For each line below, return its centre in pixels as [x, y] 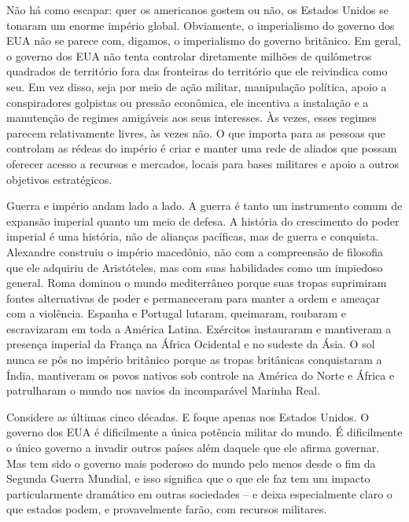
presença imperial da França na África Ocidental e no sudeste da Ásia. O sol [191, 344]
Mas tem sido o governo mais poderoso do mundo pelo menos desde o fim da [191, 463]
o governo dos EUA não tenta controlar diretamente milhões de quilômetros [189, 55]
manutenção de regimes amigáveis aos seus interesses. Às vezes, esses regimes [192, 118]
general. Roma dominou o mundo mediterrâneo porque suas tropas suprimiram [197, 283]
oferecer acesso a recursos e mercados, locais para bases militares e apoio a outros [203, 163]
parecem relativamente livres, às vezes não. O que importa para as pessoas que [196, 132]
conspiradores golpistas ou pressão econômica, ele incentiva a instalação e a [188, 102]
